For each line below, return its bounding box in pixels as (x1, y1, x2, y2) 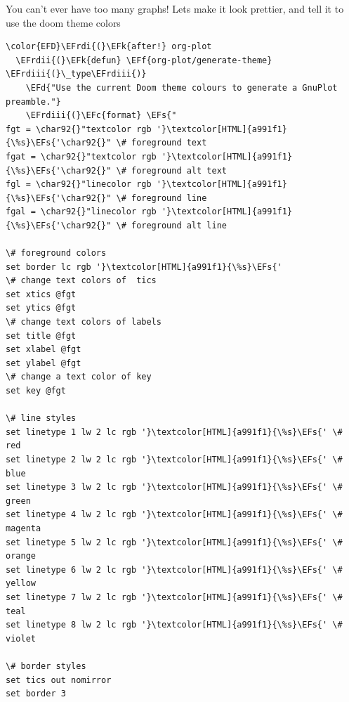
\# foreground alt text (116, 165, 227, 176)
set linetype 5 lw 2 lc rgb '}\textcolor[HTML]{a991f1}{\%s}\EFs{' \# (6, 537, 343, 547)
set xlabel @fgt (6, 344, 81, 355)
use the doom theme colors (6, 15, 121, 30)
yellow (6, 578, 36, 589)
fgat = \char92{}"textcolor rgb (6, 151, 157, 162)
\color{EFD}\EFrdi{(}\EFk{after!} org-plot (6, 41, 212, 52)
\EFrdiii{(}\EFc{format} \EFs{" (25, 110, 177, 121)
